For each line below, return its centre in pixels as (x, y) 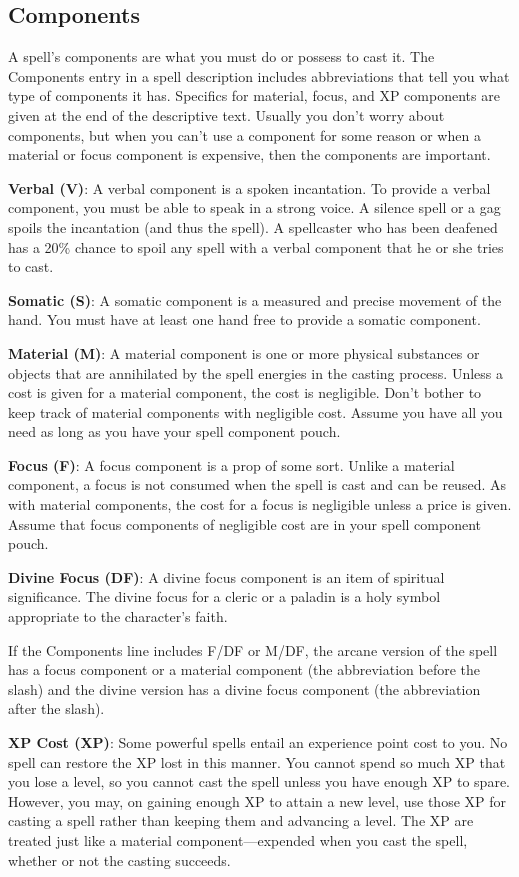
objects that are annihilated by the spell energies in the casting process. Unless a (255, 372)
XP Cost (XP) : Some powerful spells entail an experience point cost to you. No (258, 742)
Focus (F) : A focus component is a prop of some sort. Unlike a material (231, 464)
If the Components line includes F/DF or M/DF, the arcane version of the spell (253, 649)
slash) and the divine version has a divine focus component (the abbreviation (244, 688)
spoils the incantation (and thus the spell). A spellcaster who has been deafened (253, 226)
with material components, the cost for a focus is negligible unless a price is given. (260, 504)
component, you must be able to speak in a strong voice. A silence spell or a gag (254, 207)
